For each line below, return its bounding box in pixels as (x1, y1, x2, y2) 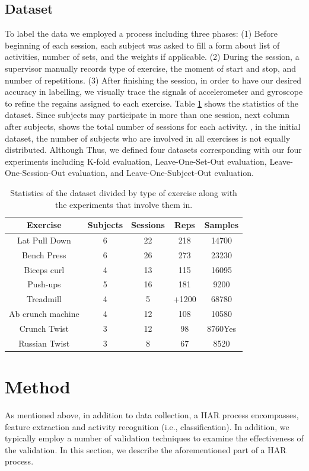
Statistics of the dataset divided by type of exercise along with (10, 186, 237, 198)
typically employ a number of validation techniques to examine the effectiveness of (5, 432, 304, 444)
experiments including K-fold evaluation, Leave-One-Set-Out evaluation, (5, 155, 267, 167)
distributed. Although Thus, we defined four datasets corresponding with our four (5, 143, 302, 156)
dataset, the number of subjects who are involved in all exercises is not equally (5, 132, 291, 144)
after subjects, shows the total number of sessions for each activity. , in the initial (5, 120, 301, 132)
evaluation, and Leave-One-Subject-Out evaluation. (68, 166, 254, 179)
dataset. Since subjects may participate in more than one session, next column (5, 108, 290, 121)
